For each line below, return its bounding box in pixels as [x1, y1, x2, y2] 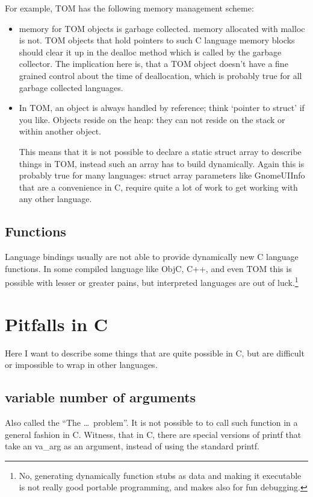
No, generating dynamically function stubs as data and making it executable [19, 469, 302, 481]
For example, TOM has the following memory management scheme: [5, 2, 254, 14]
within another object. [19, 125, 101, 138]
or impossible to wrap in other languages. [5, 358, 158, 371]
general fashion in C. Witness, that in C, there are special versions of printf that [5, 428, 302, 440]
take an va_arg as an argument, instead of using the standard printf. [5, 440, 259, 452]
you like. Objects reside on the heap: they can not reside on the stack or [19, 113, 285, 125]
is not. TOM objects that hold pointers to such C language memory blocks [19, 34, 295, 46]
